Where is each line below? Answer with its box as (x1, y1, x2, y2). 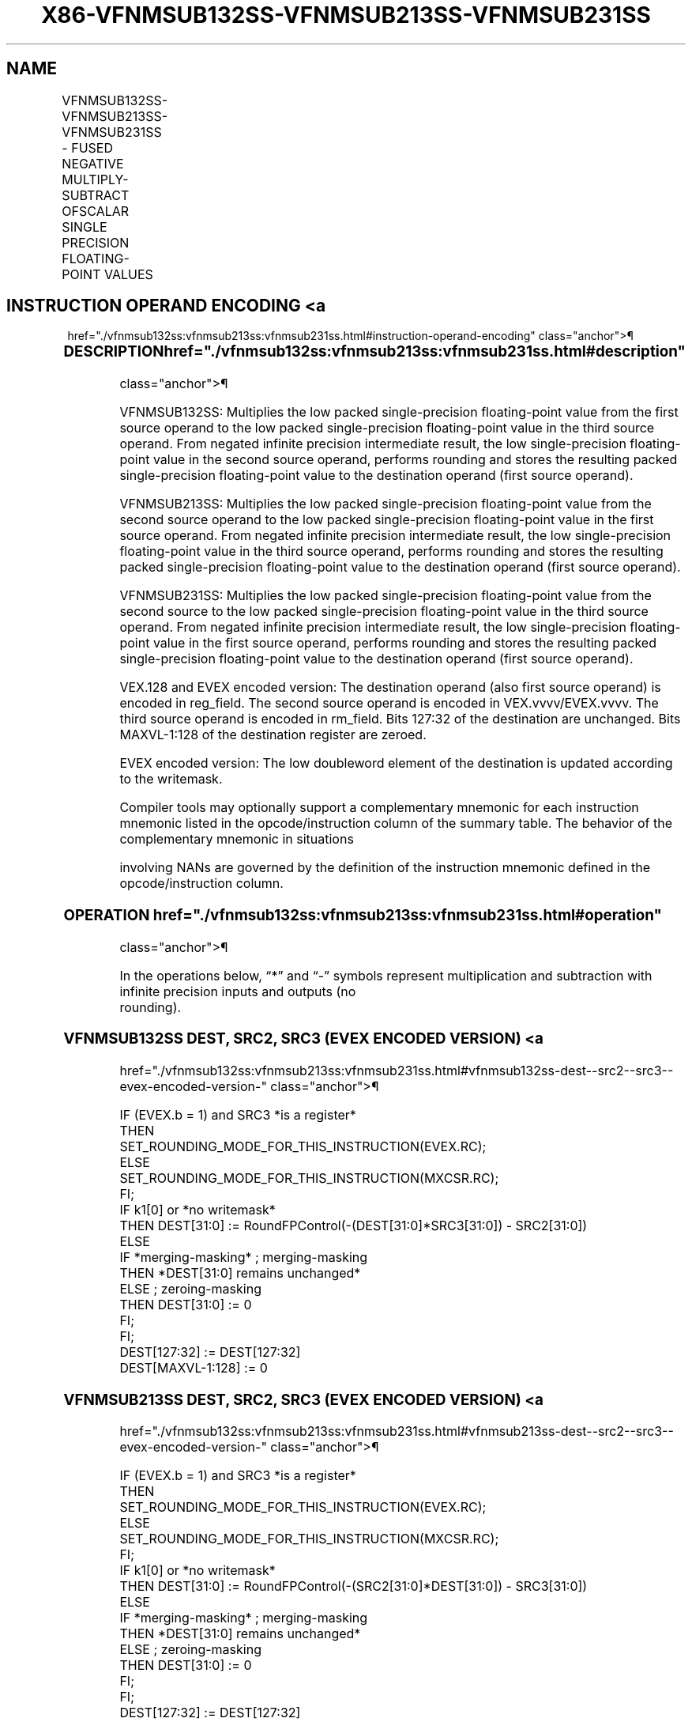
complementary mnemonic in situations (119, 831, 354, 848)
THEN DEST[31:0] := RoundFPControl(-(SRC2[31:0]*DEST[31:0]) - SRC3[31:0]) (119, 1578, 588, 1595)
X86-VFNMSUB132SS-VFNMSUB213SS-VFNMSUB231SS (41, 2, 651, 28)
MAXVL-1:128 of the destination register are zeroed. (119, 727, 427, 743)
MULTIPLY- (62, 171, 129, 187)
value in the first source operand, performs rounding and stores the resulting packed (152, 635, 656, 651)
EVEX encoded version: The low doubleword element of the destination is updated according (119, 755, 673, 772)
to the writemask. (119, 771, 223, 787)
